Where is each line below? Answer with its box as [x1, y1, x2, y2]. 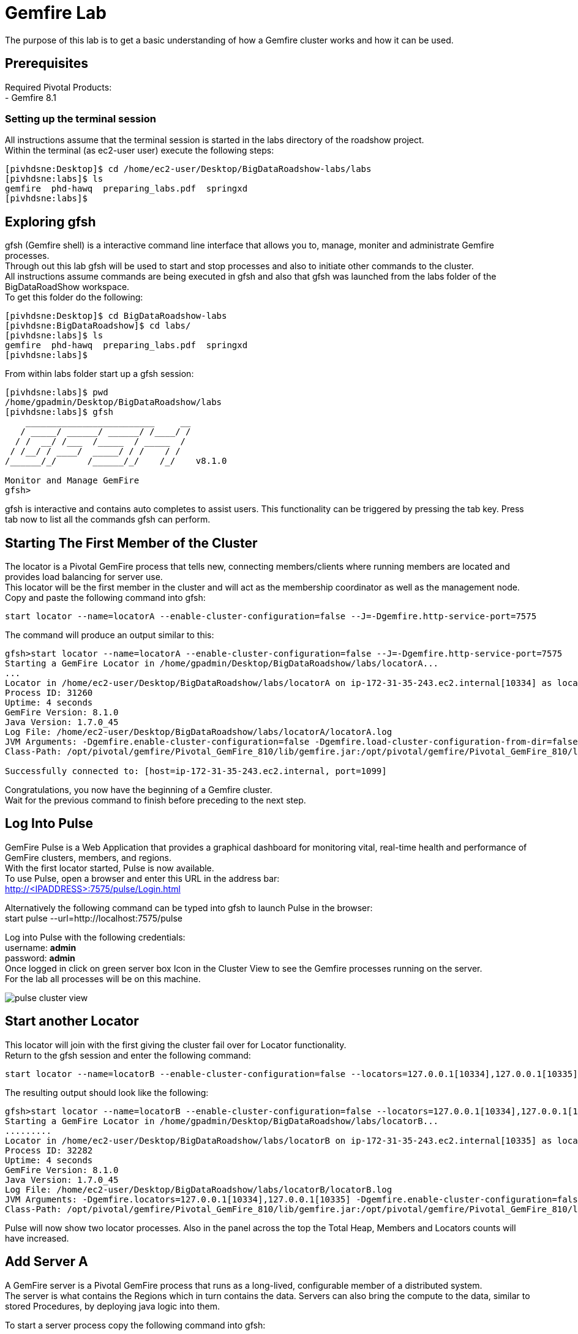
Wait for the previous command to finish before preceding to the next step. [5, 795, 306, 806]
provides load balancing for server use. [5, 572, 163, 583]
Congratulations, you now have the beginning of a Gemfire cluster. [5, 784, 272, 796]
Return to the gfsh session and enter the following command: [5, 1049, 251, 1060]
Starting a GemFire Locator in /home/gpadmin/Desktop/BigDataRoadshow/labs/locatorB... [5, 1116, 439, 1126]
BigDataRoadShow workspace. [5, 281, 130, 293]
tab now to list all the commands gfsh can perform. [5, 514, 211, 525]
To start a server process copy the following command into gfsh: [5, 1319, 266, 1330]
